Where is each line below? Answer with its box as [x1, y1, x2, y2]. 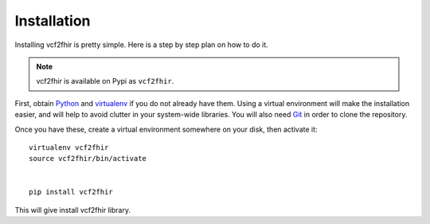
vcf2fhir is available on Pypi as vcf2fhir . [36, 77, 174, 86]
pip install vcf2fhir [29, 187, 113, 197]
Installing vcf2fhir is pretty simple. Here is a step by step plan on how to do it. [14, 40, 268, 49]
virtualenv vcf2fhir [29, 143, 109, 151]
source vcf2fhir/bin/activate [29, 154, 147, 163]
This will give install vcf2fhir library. [14, 205, 131, 214]
